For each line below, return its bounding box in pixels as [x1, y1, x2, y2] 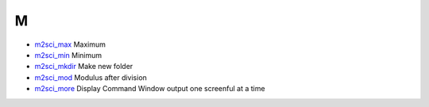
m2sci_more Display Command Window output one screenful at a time [34, 84, 265, 94]
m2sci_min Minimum [34, 50, 102, 59]
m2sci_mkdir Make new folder [34, 62, 133, 71]
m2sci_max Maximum [34, 40, 106, 49]
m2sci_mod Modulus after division [34, 72, 147, 82]
